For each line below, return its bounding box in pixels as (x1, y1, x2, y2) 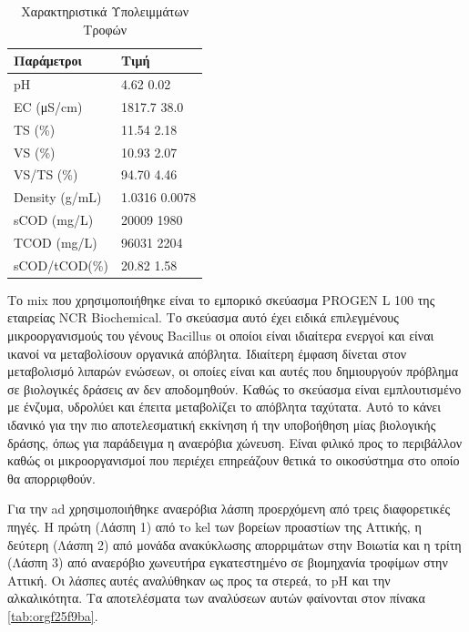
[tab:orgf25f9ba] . (7, 606, 98, 625)
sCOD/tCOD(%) (14, 255, 108, 274)
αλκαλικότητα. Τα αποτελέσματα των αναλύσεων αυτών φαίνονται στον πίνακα (7, 588, 425, 607)
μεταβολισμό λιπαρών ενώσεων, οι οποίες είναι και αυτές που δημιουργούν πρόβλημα (7, 362, 459, 381)
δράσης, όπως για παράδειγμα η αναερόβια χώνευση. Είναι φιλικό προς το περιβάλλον (7, 433, 463, 452)
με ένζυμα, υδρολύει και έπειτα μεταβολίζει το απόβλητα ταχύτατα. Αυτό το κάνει (7, 397, 441, 416)
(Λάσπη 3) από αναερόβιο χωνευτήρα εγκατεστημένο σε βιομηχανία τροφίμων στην (7, 553, 448, 572)
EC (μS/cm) (14, 97, 83, 116)
